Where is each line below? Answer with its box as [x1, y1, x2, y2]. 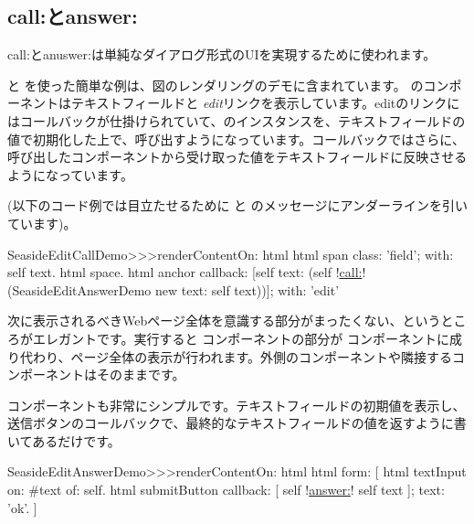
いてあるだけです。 [7, 431, 121, 450]
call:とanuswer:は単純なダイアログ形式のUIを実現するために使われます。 [7, 45, 437, 64]
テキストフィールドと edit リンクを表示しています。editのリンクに [70, 93, 460, 112]
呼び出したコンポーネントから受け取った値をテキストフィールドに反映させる [7, 147, 468, 166]
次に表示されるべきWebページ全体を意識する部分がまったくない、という [7, 311, 441, 330]
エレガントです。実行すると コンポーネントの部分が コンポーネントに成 [32, 328, 462, 348]
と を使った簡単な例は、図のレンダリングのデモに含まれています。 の [7, 75, 424, 94]
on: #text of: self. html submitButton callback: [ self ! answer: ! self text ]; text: [7, 480, 445, 499]
